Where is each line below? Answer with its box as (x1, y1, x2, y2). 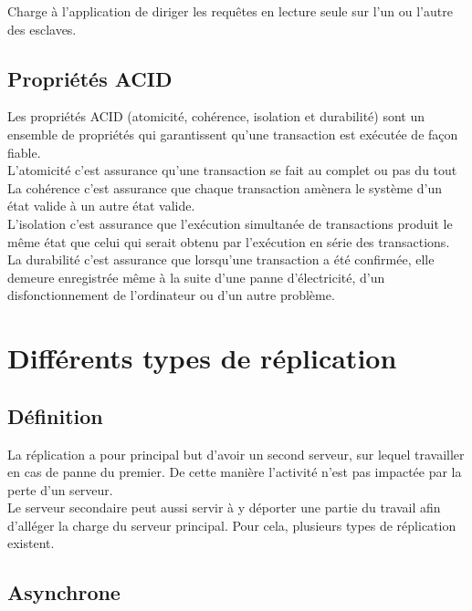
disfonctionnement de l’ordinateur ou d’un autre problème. (7, 285, 335, 305)
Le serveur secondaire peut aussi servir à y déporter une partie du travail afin (7, 498, 441, 517)
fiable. (7, 142, 41, 161)
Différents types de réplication (7, 339, 397, 377)
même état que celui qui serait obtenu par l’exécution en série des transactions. (7, 232, 450, 251)
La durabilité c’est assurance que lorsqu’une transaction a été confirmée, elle (7, 250, 435, 269)
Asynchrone (7, 578, 121, 606)
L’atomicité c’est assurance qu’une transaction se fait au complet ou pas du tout (7, 161, 457, 180)
